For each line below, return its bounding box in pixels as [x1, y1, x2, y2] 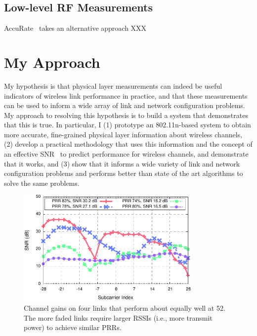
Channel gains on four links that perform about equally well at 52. [24, 302, 225, 313]
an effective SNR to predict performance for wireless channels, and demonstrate [4, 149, 249, 159]
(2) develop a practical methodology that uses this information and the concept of [4, 139, 253, 149]
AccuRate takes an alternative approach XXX [4, 23, 147, 33]
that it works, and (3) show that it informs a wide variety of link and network [4, 158, 240, 168]
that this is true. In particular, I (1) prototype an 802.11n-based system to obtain [4, 119, 251, 130]
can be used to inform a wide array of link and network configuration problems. [4, 100, 245, 111]
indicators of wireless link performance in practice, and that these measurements [4, 90, 248, 101]
